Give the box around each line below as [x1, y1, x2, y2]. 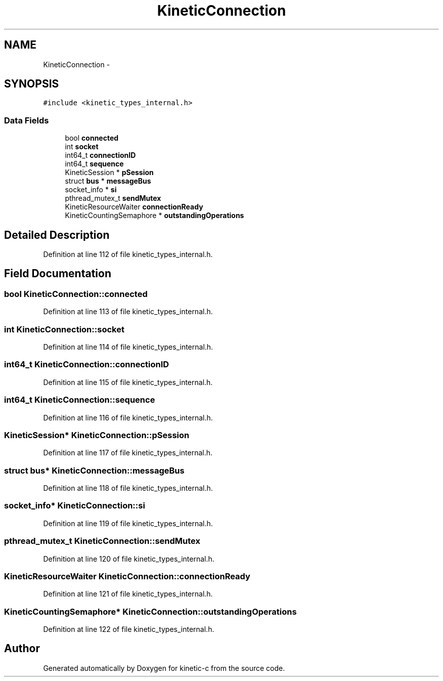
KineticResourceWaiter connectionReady [65, 202, 203, 211]
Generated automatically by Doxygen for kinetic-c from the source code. [43, 663, 285, 672]
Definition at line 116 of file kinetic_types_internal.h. [43, 413, 213, 422]
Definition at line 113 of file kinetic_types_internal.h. [43, 307, 213, 316]
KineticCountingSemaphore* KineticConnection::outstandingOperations [4, 606, 297, 617]
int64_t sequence [65, 159, 124, 168]
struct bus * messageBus [65, 177, 151, 186]
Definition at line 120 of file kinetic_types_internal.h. [43, 554, 214, 563]
